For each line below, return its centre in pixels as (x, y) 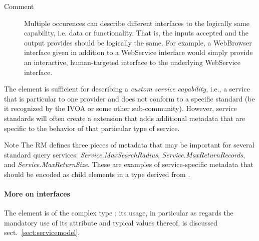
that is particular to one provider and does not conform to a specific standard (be (129, 98)
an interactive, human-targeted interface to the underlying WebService (132, 62)
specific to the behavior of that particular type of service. (92, 128)
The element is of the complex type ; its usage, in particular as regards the (119, 213)
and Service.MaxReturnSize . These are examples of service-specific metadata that (129, 164)
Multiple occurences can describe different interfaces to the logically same (137, 23)
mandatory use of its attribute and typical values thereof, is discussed (111, 222)
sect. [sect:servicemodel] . (42, 232)
